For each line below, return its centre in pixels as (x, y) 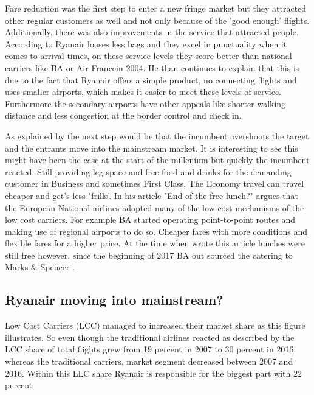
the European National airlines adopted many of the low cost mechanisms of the (155, 207)
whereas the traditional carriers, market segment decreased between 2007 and (149, 361)
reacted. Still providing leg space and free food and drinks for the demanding (148, 171)
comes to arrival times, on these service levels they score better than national (148, 56)
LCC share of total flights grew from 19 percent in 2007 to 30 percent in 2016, (151, 349)
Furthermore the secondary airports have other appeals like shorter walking (145, 103)
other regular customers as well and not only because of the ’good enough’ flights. (157, 20)
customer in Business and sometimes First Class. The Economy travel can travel (155, 184)
